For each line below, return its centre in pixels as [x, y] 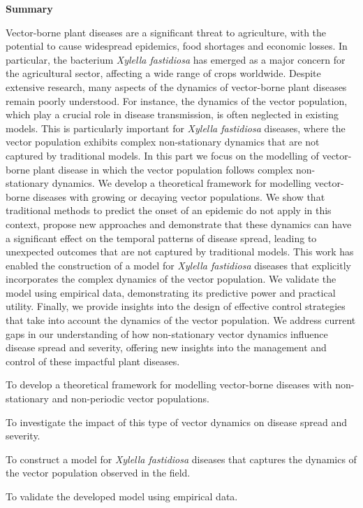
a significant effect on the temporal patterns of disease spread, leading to [161, 238]
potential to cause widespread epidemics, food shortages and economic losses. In [177, 46]
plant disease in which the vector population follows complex [163, 169]
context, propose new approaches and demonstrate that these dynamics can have [179, 224]
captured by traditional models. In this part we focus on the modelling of [162, 155]
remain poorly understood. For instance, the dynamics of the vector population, [177, 100]
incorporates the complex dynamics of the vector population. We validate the [171, 279]
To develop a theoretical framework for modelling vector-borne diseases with [169, 384]
